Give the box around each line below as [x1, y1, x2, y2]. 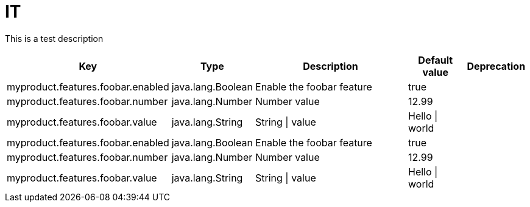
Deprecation [467, 59, 526, 72]
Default [418, 53, 453, 66]
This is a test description [5, 33, 104, 44]
